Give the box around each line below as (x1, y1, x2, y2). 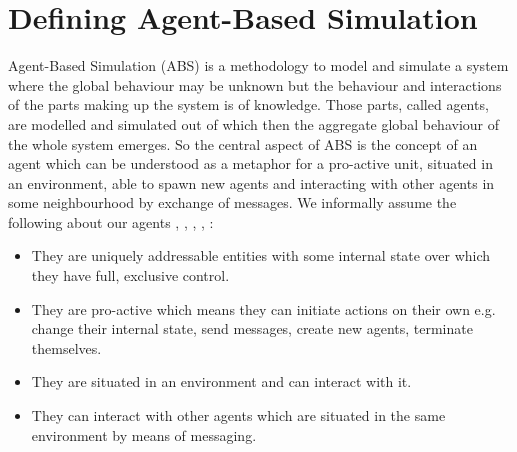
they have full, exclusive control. (31, 265, 230, 286)
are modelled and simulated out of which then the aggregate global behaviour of (8, 113, 499, 134)
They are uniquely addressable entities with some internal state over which (31, 245, 491, 266)
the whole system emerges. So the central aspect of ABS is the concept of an (8, 133, 478, 154)
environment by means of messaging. (31, 424, 257, 445)
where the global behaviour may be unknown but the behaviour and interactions (8, 74, 502, 95)
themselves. (31, 337, 102, 358)
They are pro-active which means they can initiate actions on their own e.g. (31, 298, 496, 319)
